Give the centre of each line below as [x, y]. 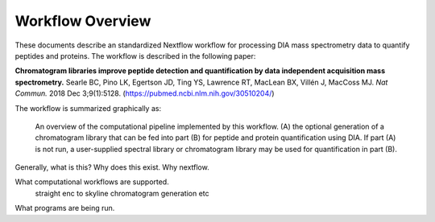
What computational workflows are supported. [92, 182]
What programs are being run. [65, 208]
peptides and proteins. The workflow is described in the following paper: [135, 55]
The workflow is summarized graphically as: [88, 108]
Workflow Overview [83, 21]
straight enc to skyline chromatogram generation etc [122, 193]
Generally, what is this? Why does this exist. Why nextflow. [112, 167]
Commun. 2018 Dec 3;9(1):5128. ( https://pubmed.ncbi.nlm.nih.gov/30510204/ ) [145, 93]
